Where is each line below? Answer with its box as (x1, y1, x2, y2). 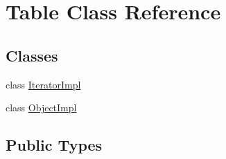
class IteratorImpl (6, 77, 81, 91)
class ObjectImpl (6, 100, 77, 115)
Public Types (6, 134, 103, 156)
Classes (6, 44, 58, 66)
